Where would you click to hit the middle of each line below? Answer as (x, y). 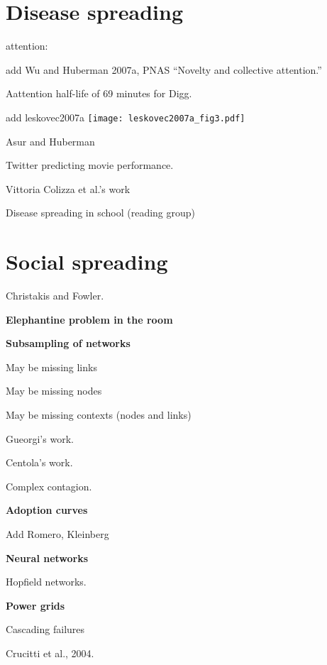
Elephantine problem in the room (89, 319)
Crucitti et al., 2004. (50, 653)
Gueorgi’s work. (40, 438)
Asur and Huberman (50, 141)
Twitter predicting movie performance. (90, 165)
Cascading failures (45, 629)
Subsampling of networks (68, 343)
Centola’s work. (39, 462)
